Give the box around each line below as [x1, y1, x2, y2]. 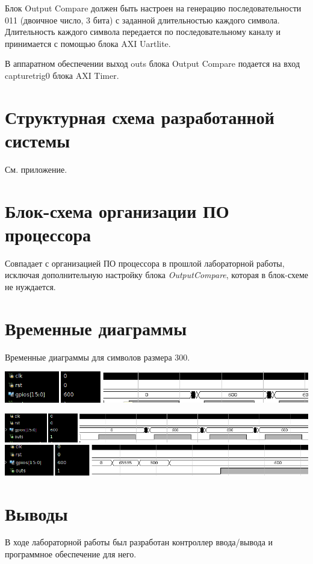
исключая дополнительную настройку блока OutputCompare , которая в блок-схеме [5, 268, 308, 281]
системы [5, 128, 70, 152]
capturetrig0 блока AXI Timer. [5, 69, 119, 81]
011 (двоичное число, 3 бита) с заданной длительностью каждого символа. [5, 13, 280, 26]
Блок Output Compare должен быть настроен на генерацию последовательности [5, 2, 302, 14]
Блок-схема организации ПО [5, 198, 229, 223]
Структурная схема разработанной [5, 104, 274, 129]
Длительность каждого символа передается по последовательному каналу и [5, 25, 281, 38]
